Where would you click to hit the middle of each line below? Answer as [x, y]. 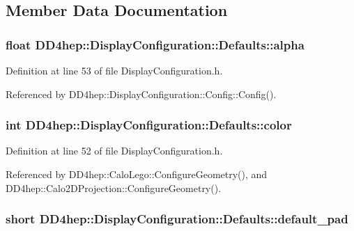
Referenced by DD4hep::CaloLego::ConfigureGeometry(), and [137, 174]
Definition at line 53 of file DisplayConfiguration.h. [114, 70]
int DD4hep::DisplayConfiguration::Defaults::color [149, 125]
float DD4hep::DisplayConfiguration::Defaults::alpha [155, 44]
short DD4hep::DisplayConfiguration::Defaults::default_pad [177, 219]
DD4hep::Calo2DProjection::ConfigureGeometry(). [114, 188]
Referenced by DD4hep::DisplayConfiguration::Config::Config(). [141, 94]
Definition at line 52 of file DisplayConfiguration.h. [114, 151]
